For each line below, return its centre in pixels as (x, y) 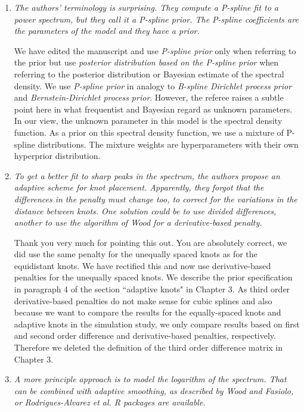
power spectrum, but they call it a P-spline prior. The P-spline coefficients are (156, 19)
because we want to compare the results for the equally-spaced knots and (148, 312)
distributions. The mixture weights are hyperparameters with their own (168, 144)
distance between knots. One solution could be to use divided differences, (145, 210)
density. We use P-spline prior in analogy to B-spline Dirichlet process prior (153, 85)
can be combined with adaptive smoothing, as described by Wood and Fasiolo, (154, 390)
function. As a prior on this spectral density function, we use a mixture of (149, 132)
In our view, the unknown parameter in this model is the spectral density (148, 121)
